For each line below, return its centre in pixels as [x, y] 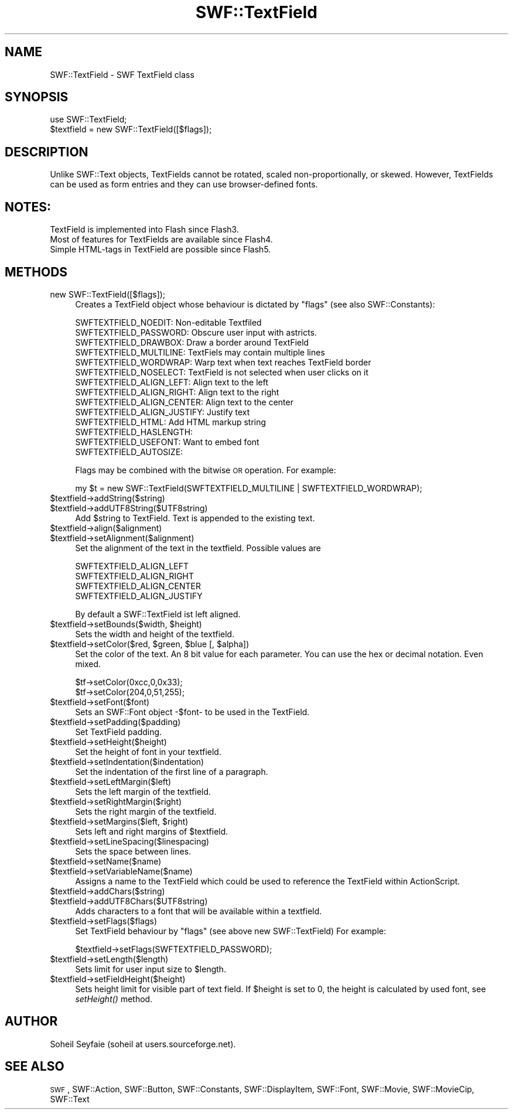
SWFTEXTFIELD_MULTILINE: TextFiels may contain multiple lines [200, 352]
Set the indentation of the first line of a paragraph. [172, 771]
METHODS [36, 272]
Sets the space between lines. [133, 851]
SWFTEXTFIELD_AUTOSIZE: [129, 452]
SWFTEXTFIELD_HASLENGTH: [134, 432]
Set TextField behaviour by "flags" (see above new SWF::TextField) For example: [231, 931]
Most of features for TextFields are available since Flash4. [161, 240]
